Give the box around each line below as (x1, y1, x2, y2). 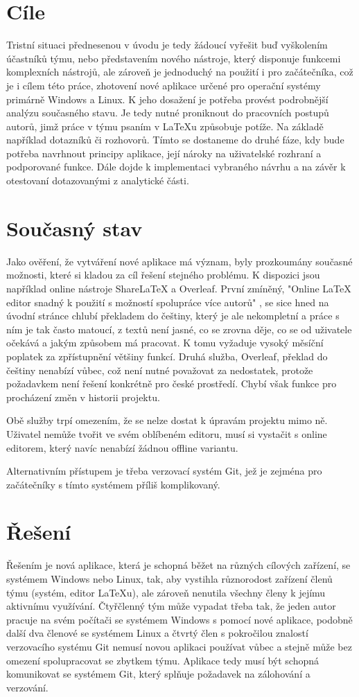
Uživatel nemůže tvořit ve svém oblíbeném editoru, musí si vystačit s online (6, 426, 327, 441)
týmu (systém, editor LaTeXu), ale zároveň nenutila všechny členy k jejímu (6, 585, 326, 599)
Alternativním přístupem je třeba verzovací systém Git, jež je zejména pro (6, 464, 322, 478)
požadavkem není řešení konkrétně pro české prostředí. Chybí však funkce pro (6, 376, 337, 391)
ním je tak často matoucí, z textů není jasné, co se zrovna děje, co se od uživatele (6, 321, 352, 336)
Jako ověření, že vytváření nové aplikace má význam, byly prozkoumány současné (6, 254, 353, 268)
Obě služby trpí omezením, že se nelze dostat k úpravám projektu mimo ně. (6, 413, 328, 427)
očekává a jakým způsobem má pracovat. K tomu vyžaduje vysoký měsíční (6, 335, 324, 350)
